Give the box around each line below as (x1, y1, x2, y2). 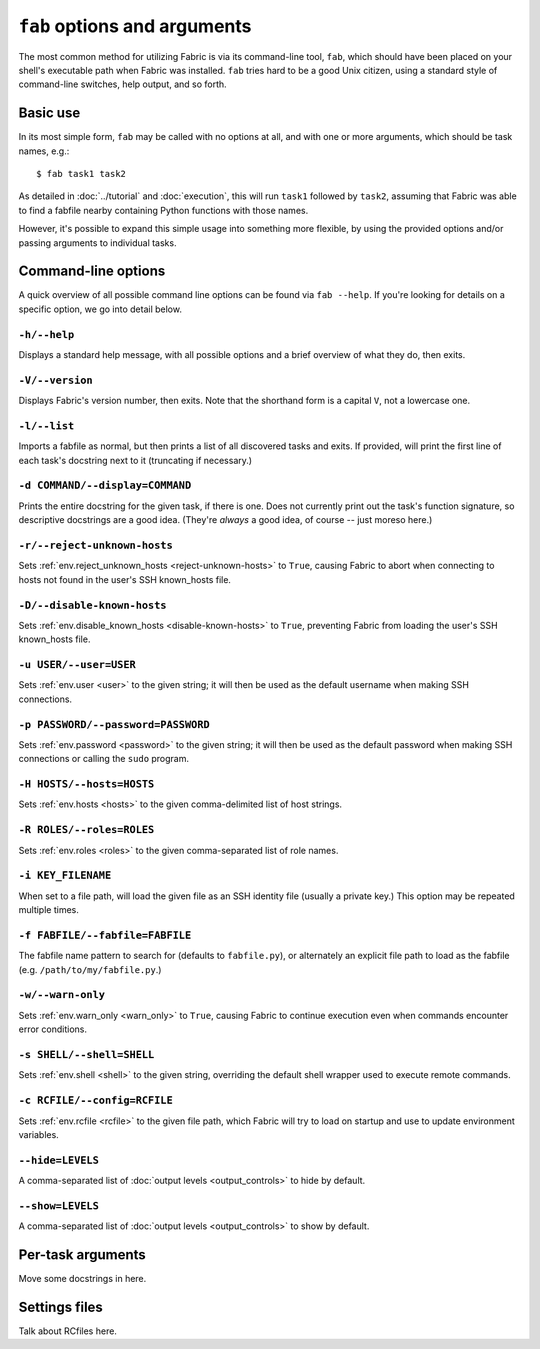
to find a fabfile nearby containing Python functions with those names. (18, 204, 309, 216)
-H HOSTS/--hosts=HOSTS (18, 778, 155, 791)
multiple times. (18, 904, 79, 916)
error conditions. (18, 1023, 87, 1035)
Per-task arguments (18, 1246, 147, 1263)
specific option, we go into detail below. (18, 303, 182, 315)
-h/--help (18, 328, 75, 341)
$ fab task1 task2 (36, 168, 127, 180)
